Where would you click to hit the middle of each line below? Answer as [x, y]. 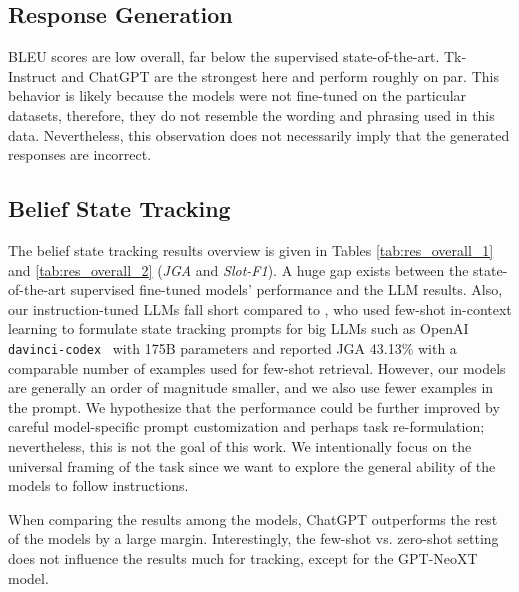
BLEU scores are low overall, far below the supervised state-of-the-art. [224, 56]
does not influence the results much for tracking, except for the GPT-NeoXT [243, 557]
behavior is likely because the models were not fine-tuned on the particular [237, 95]
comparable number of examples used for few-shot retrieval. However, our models [257, 367]
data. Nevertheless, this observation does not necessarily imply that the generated [259, 134]
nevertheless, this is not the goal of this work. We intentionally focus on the [240, 445]
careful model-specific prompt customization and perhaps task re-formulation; [246, 426]
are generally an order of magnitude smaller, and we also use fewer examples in [251, 387]
